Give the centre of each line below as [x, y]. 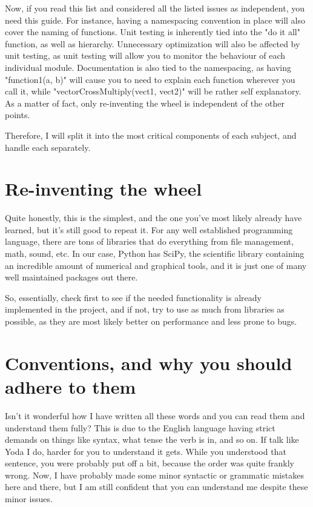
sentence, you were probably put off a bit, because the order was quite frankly [150, 463]
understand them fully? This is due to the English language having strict [140, 427]
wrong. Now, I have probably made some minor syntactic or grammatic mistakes [154, 475]
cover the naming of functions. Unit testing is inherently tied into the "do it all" [153, 32]
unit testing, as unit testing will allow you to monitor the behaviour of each [145, 55]
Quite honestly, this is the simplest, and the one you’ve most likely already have [153, 218]
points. [18, 115]
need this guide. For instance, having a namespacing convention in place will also [155, 20]
